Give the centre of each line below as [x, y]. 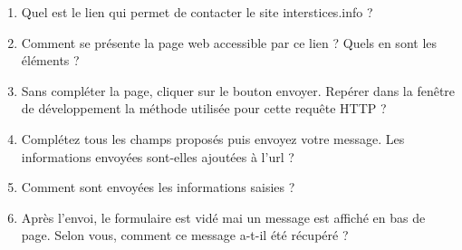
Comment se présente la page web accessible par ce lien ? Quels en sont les [229, 42]
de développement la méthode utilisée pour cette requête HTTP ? [204, 108]
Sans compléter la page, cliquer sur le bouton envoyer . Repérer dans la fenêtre [238, 90]
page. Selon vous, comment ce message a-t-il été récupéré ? [185, 235]
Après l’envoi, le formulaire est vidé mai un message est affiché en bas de [223, 217]
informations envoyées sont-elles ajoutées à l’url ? [158, 156]
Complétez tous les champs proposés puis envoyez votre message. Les [213, 138]
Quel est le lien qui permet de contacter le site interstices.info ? [197, 12]
